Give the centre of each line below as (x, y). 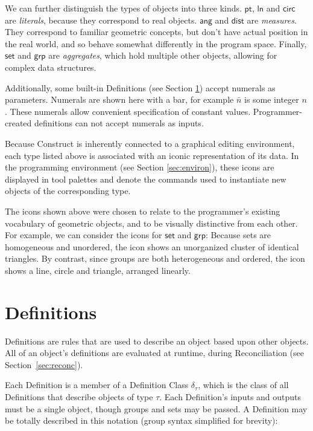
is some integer (271, 99)
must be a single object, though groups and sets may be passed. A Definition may (156, 408)
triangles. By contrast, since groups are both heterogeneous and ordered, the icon (155, 258)
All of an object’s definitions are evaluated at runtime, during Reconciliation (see (155, 353)
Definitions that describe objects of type (79, 396)
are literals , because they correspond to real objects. (101, 20)
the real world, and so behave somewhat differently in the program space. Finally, (156, 43)
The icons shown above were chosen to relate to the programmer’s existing (143, 211)
